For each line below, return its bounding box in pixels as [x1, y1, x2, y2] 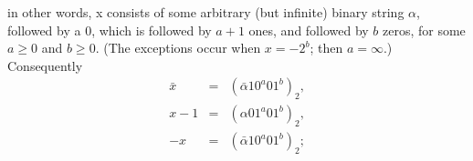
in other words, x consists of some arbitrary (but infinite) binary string [7, 3, 405, 21]
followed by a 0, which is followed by [7, 20, 212, 39]
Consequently [7, 55, 83, 75]
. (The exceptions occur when [95, 38, 261, 57]
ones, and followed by [248, 20, 369, 39]
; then [310, 38, 343, 57]
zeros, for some [383, 20, 466, 39]
